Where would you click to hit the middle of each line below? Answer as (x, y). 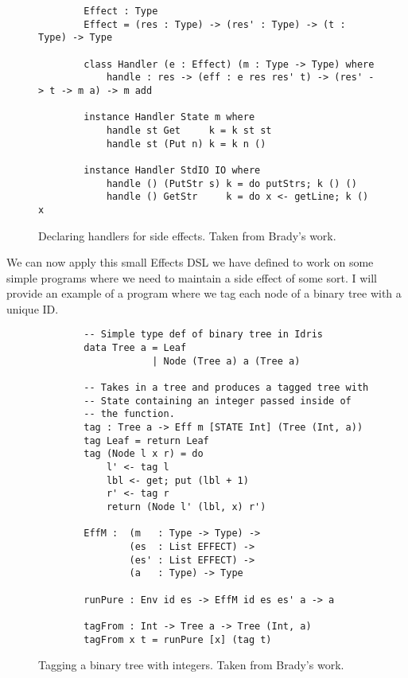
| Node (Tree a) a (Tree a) (226, 361)
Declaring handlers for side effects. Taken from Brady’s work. (187, 235)
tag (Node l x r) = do (144, 454)
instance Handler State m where (169, 117)
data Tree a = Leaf (135, 348)
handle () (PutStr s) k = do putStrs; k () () (231, 183)
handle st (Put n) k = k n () (186, 144)
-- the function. (129, 414)
